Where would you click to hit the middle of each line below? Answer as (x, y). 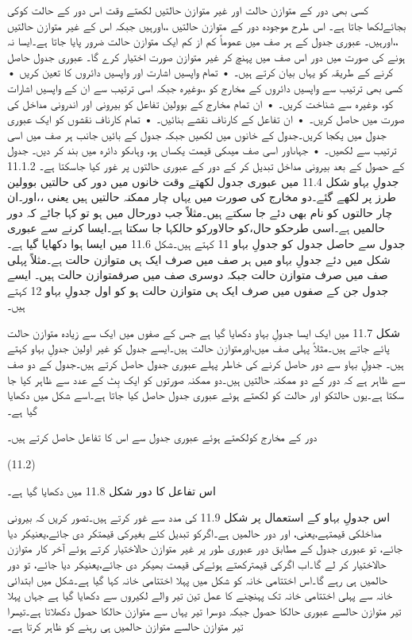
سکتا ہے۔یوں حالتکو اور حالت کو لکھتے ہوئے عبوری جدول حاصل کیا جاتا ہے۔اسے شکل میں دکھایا (206, 395)
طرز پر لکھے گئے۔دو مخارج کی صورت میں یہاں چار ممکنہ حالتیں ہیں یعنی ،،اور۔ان (202, 197)
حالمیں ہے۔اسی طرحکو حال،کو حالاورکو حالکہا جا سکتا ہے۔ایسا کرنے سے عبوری (196, 228)
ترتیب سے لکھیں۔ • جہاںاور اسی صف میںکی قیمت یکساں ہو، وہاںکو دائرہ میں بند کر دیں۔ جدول (202, 150)
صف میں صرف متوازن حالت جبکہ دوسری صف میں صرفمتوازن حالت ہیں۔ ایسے (198, 275)
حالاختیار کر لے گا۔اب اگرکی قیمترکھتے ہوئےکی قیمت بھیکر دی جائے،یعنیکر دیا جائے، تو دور (197, 564)
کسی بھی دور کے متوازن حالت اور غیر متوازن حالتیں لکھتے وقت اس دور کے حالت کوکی (188, 10)
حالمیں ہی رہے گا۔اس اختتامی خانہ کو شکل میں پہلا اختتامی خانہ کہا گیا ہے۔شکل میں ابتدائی (198, 579)
